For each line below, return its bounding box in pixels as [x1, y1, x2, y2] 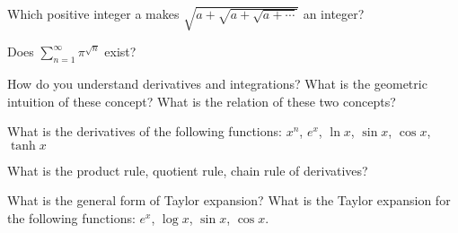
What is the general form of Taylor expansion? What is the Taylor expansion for [7, 191, 451, 210]
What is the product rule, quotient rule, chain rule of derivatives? [7, 160, 368, 179]
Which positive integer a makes [7, 4, 180, 22]
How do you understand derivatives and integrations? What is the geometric [7, 74, 427, 92]
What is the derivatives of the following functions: [7, 122, 282, 141]
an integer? [303, 4, 365, 22]
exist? [104, 42, 137, 61]
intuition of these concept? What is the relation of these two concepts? [7, 91, 396, 110]
